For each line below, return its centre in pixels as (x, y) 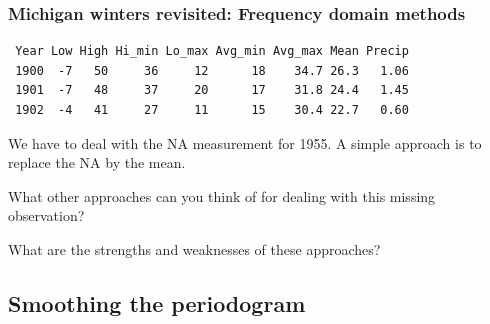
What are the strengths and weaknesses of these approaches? (194, 248)
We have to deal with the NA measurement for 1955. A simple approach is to (245, 142)
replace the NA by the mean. (97, 162)
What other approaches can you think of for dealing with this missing (222, 195)
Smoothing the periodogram (157, 302)
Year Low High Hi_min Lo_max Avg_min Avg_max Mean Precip (212, 51)
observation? (46, 215)
